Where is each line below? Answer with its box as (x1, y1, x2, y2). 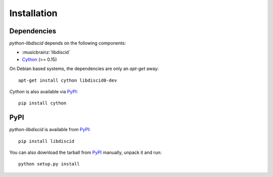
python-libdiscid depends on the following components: (9, 40, 126, 46)
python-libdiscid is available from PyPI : (9, 127, 91, 133)
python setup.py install (18, 161, 80, 167)
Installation (9, 8, 58, 19)
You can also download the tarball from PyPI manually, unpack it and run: (9, 149, 162, 156)
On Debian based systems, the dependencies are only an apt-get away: (9, 66, 159, 72)
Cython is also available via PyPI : (9, 89, 78, 95)
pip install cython (18, 100, 67, 106)
